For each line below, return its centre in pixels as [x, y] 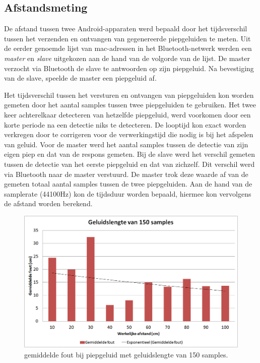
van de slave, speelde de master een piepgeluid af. [80, 78]
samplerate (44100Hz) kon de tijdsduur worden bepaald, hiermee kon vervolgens [128, 193]
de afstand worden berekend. [48, 203]
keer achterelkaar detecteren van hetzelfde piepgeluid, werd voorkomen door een [127, 114]
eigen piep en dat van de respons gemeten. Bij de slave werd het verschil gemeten [129, 154]
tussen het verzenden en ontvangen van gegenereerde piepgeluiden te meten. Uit [127, 38]
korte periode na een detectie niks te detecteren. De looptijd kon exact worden [125, 124]
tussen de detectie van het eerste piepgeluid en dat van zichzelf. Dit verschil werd [129, 164]
